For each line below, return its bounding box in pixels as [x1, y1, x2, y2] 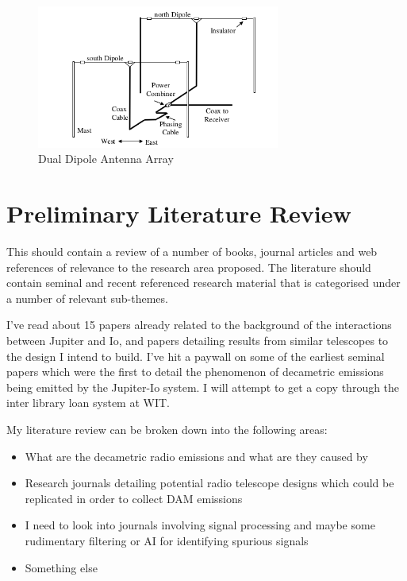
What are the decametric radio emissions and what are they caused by [25, 447, 368, 464]
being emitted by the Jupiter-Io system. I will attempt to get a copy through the [6, 378, 400, 395]
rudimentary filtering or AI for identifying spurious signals [25, 532, 309, 548]
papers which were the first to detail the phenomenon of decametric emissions [6, 363, 384, 380]
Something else [25, 559, 98, 575]
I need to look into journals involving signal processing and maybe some [25, 517, 375, 533]
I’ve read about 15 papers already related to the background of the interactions [6, 316, 392, 333]
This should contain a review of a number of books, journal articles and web [6, 243, 378, 260]
